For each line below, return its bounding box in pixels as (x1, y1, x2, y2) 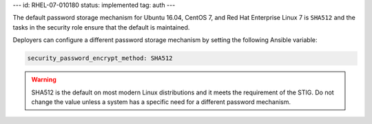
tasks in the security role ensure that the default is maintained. (12, 23, 190, 31)
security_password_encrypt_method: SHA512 (27, 54, 173, 62)
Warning (31, 76, 56, 84)
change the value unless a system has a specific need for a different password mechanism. (31, 97, 291, 106)
